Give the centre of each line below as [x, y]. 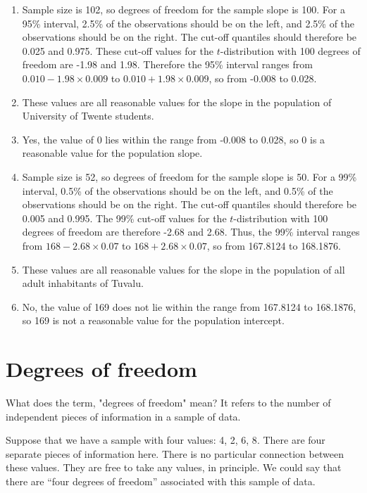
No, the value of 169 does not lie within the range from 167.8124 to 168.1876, [189, 306]
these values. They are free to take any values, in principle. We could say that [174, 467]
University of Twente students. [88, 116]
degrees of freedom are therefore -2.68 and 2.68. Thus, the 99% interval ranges [191, 232]
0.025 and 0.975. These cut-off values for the [118, 50]
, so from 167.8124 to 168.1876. [274, 245]
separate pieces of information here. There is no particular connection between [175, 453]
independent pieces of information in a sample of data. [123, 416]
